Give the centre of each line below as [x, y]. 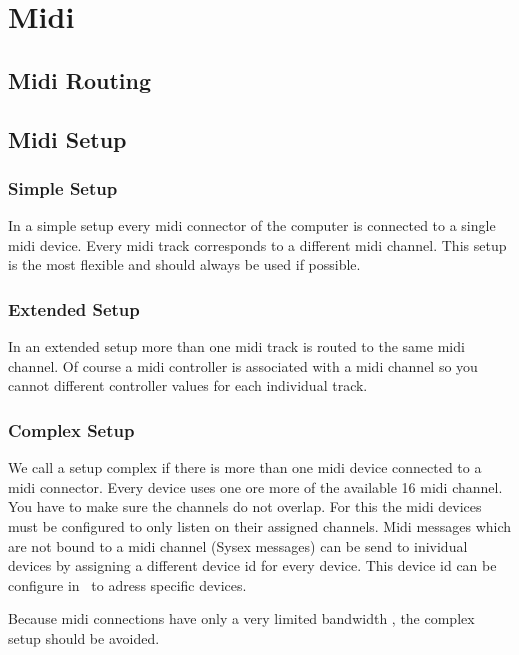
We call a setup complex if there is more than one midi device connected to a [245, 467]
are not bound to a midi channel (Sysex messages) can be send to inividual [238, 545]
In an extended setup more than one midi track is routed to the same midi [236, 346]
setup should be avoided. [84, 637]
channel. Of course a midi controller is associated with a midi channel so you [243, 365]
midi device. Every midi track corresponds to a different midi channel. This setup [257, 244]
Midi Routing [79, 79]
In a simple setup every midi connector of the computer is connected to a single [252, 225]
